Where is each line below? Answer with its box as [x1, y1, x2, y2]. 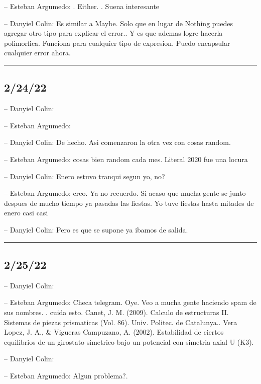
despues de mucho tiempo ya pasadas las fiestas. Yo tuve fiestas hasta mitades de [4, 197, 254, 208]
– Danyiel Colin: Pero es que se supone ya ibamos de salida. [4, 224, 188, 235]
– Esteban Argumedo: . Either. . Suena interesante [4, 1, 160, 11]
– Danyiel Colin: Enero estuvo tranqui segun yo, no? [4, 171, 165, 181]
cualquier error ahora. [4, 47, 71, 58]
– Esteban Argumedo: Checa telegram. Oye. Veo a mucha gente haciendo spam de [4, 297, 256, 308]
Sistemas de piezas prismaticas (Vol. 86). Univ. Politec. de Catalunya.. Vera [4, 317, 237, 327]
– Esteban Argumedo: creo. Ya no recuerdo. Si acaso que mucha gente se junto [4, 188, 246, 198]
